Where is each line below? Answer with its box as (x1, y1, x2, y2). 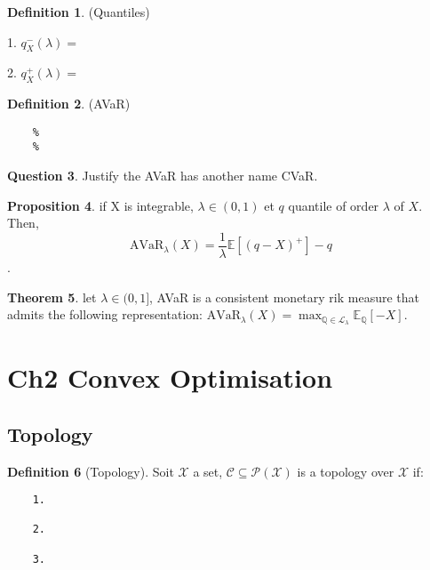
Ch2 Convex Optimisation (7, 359, 333, 396)
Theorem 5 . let (7, 287, 97, 306)
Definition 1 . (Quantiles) (7, 3, 150, 20)
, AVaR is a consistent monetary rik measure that (149, 287, 419, 306)
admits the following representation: (7, 305, 203, 324)
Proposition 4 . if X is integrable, (7, 196, 194, 214)
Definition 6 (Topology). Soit (7, 462, 174, 480)
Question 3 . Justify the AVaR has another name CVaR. (7, 166, 318, 185)
